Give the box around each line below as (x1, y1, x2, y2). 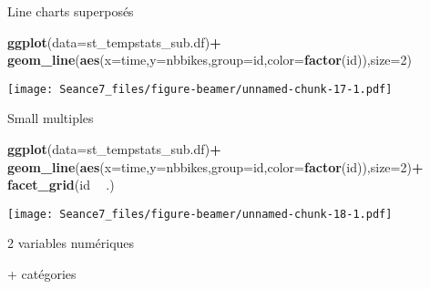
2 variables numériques (7, 233, 135, 253)
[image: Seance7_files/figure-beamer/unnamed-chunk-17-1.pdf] (7, 82, 393, 96)
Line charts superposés (7, 2, 134, 20)
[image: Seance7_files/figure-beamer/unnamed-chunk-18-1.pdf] (7, 207, 393, 221)
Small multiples (7, 108, 94, 128)
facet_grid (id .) (7, 175, 115, 194)
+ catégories (7, 264, 77, 284)
